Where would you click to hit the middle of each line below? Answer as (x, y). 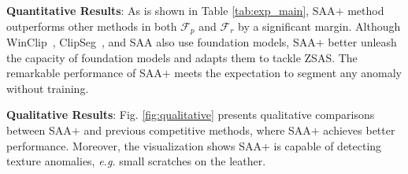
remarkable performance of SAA (84, 73)
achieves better (359, 130)
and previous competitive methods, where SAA (197, 130)
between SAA (39, 130)
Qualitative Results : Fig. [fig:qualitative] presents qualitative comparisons (191, 115)
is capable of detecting (328, 145)
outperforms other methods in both (92, 26)
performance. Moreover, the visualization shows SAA (134, 145)
